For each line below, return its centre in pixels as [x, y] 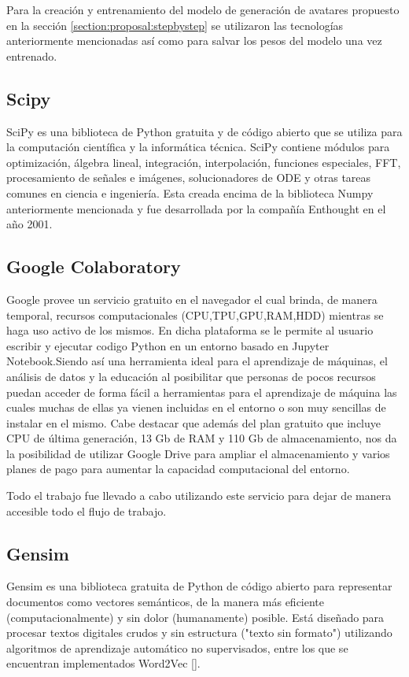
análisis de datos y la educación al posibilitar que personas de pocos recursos [191, 376]
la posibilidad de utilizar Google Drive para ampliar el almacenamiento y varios [198, 453]
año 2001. [29, 224]
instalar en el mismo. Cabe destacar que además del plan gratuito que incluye [194, 422]
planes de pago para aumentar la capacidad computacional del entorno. [178, 469]
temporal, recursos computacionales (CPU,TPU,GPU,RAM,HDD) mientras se [195, 314]
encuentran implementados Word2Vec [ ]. [103, 663]
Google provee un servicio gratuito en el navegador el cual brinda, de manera [192, 299]
